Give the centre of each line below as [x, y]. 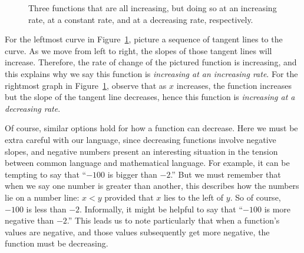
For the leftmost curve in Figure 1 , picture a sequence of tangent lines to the [144, 39]
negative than [29, 220]
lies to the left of [194, 197]
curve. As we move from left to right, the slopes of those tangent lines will [138, 50]
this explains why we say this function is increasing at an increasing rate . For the [151, 73]
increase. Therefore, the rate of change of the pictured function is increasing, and [151, 62]
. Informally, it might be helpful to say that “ [161, 209]
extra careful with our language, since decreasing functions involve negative [141, 139]
